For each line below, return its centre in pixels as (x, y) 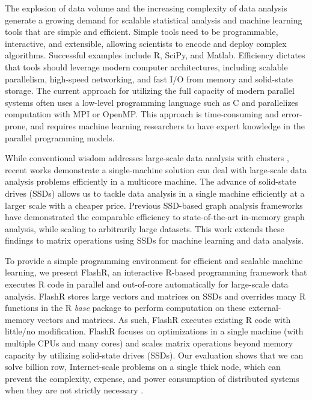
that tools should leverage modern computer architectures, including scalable (146, 66)
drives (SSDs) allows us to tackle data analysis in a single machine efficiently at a (155, 193)
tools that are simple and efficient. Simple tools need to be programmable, (142, 32)
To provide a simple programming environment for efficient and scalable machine (154, 260)
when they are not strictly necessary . (74, 390)
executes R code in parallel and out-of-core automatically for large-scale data (147, 284)
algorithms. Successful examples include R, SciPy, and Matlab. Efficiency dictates (155, 55)
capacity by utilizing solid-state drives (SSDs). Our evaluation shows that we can (154, 355)
